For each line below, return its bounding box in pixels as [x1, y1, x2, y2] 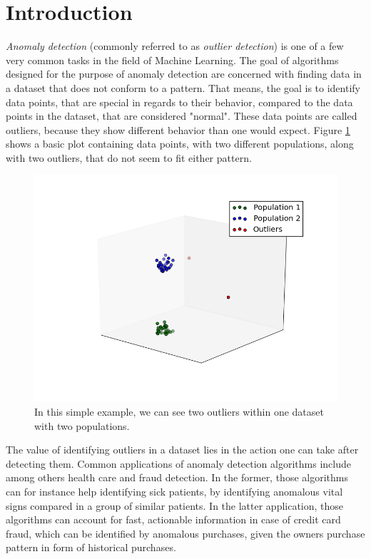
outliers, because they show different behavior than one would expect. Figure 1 [6, 122, 350, 137]
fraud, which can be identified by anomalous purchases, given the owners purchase [6, 525, 365, 540]
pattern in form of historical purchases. [6, 540, 176, 555]
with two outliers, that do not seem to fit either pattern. [6, 150, 252, 165]
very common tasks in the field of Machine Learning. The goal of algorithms [6, 52, 339, 67]
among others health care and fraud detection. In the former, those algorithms [6, 470, 348, 485]
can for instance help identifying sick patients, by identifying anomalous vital [6, 484, 343, 499]
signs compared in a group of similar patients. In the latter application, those [6, 498, 344, 513]
